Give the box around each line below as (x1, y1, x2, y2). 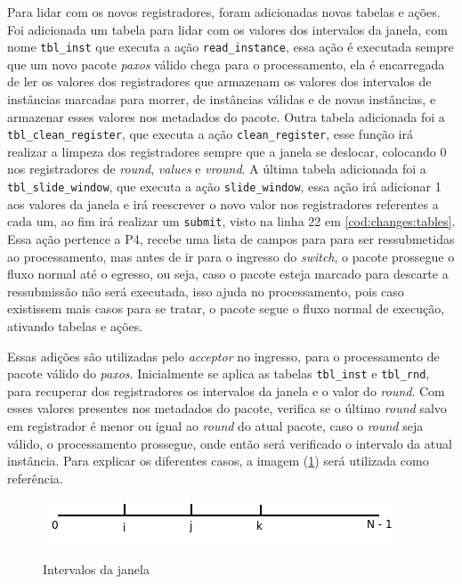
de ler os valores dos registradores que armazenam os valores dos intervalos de (7, 72, 432, 91)
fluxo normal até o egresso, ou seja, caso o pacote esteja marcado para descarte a (7, 264, 449, 283)
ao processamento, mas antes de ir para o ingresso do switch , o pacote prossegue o (7, 247, 455, 265)
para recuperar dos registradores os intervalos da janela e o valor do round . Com (7, 381, 445, 400)
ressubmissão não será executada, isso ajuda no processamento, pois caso (7, 281, 404, 300)
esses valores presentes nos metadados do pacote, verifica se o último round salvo (7, 399, 447, 418)
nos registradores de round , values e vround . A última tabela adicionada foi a (7, 159, 426, 178)
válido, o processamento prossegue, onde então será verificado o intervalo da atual (7, 434, 452, 452)
